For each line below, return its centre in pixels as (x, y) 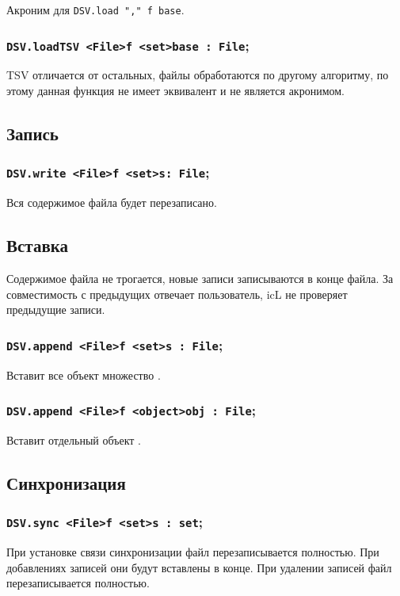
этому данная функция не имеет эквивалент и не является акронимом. (175, 91)
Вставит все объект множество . (84, 374)
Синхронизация (66, 482)
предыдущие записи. (56, 309)
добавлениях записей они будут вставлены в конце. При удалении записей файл (199, 567)
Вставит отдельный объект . (74, 439)
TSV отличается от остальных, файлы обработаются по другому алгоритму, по (198, 75)
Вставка (38, 245)
